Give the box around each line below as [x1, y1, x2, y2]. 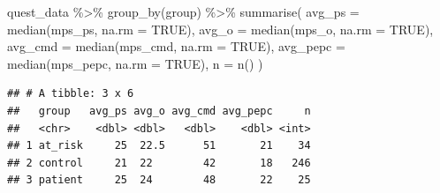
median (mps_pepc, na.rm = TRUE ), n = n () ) [7, 54, 263, 72]
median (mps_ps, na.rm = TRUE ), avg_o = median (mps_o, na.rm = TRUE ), [7, 19, 434, 38]
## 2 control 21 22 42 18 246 [7, 156, 311, 169]
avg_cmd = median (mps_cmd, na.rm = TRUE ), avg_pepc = [7, 37, 345, 56]
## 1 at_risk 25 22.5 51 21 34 [7, 139, 311, 152]
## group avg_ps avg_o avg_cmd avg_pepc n [7, 104, 311, 117]
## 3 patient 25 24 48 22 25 [7, 174, 311, 187]
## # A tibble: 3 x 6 [7, 87, 134, 100]
